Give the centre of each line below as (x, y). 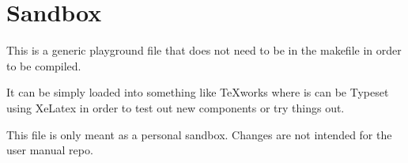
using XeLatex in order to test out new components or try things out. (176, 107)
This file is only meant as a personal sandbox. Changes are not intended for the (199, 134)
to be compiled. (44, 65)
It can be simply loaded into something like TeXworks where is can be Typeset (198, 92)
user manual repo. (50, 150)
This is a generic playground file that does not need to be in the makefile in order (204, 50)
